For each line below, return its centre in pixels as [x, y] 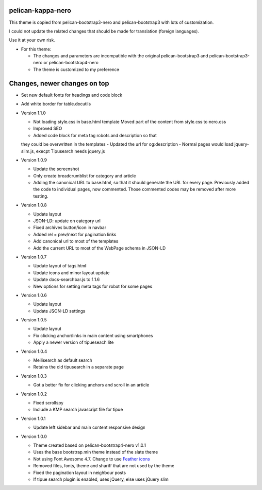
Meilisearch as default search [63, 360]
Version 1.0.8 [34, 205]
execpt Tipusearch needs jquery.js [71, 151]
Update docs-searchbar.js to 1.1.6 [66, 280]
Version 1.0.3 [34, 376]
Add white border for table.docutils [56, 104]
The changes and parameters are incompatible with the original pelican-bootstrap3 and [121, 56]
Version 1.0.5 [34, 320]
